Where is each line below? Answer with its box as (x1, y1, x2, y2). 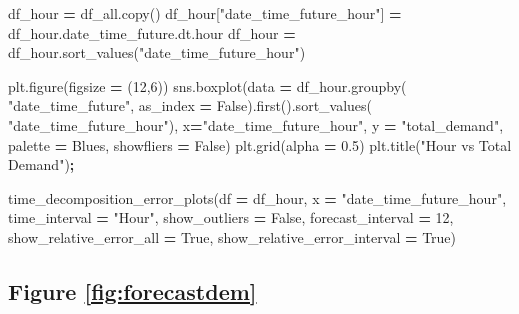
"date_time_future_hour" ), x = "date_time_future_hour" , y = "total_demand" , (8, 114, 504, 135)
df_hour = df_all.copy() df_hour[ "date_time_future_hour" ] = (8, 3, 402, 23)
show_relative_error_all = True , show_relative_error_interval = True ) (8, 226, 457, 247)
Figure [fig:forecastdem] (8, 275, 257, 306)
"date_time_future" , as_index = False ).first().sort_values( (8, 95, 373, 116)
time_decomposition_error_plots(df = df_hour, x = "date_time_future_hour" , (8, 187, 507, 208)
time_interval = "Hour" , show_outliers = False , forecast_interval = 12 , (8, 207, 454, 228)
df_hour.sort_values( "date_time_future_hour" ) (8, 42, 306, 63)
